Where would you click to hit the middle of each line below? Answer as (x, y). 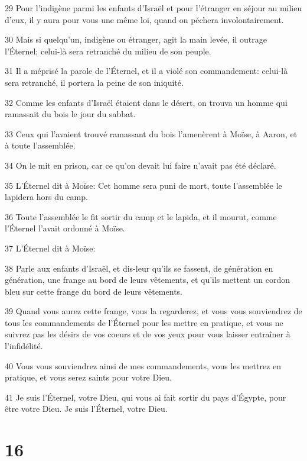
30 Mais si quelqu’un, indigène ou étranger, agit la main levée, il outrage (136, 39)
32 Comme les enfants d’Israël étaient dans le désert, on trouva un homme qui (146, 102)
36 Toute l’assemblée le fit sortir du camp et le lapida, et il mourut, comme (141, 216)
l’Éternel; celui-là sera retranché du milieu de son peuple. (108, 51)
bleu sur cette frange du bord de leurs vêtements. (94, 291)
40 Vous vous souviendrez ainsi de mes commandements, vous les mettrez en (143, 365)
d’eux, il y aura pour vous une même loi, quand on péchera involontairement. (144, 19)
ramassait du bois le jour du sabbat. (70, 114)
